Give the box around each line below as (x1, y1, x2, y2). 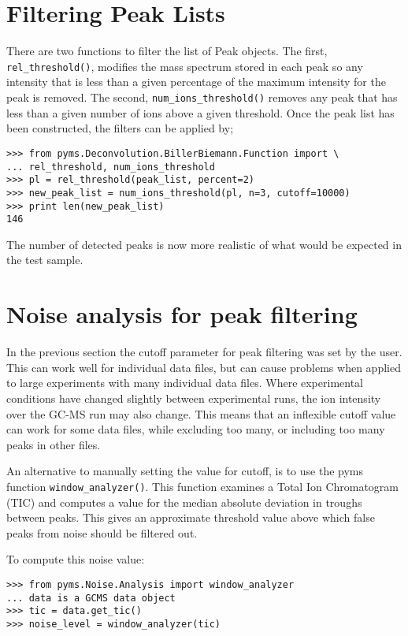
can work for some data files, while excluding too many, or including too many (6, 421, 385, 437)
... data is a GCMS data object (6, 592, 176, 604)
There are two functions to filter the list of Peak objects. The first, (6, 43, 328, 59)
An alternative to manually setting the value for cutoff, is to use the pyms (6, 463, 364, 479)
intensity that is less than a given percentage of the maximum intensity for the (6, 73, 386, 90)
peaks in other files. (6, 436, 101, 452)
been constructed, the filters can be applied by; (6, 120, 234, 136)
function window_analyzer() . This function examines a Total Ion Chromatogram (6, 478, 399, 494)
